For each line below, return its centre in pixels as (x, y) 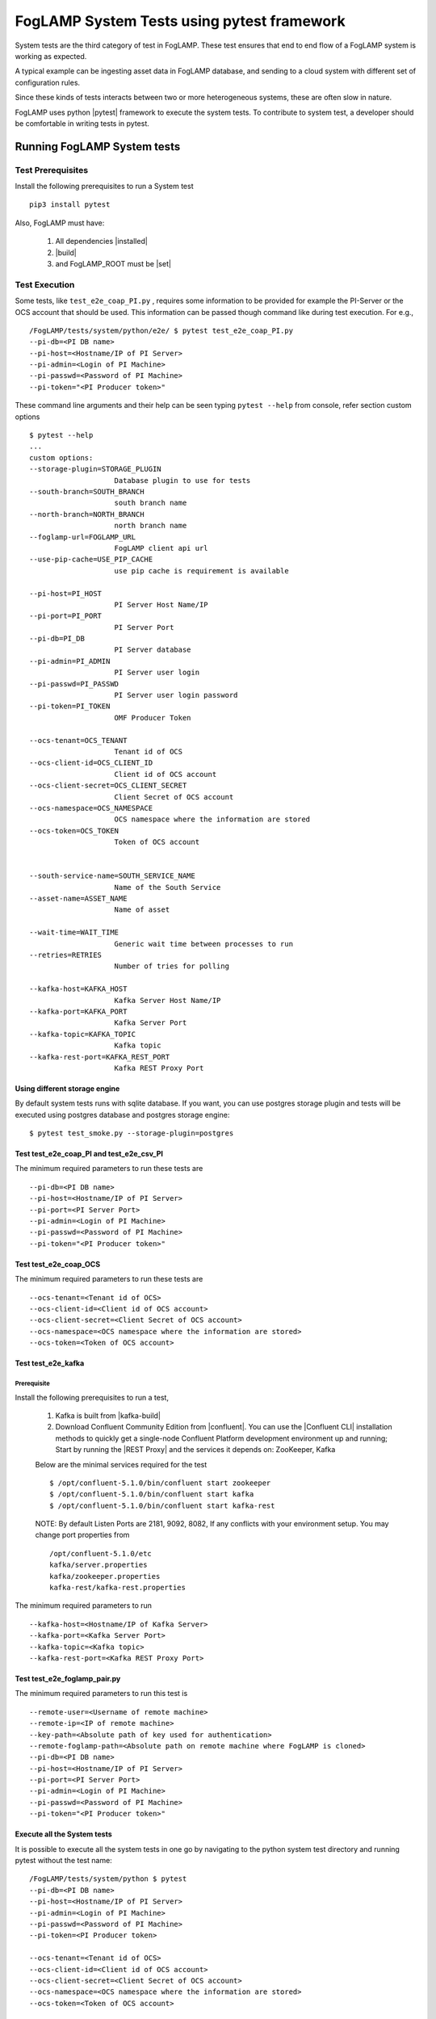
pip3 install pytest (70, 205)
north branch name (151, 526)
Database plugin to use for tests (182, 480)
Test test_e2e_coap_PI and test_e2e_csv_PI (89, 1154)
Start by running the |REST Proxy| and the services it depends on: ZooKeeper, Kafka (195, 1450)
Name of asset (142, 910)
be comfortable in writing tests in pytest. (82, 123)
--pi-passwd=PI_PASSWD (74, 684)
